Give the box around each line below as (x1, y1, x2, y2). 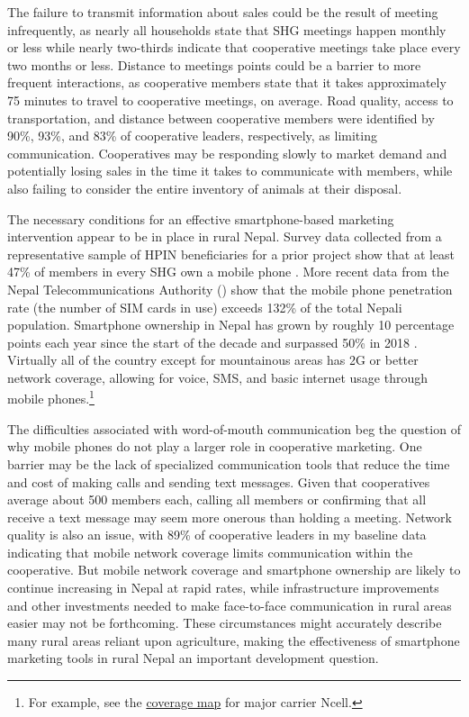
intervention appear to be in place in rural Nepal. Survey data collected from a (7, 227, 442, 246)
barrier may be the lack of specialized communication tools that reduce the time (7, 454, 450, 473)
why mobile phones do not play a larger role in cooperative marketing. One (7, 437, 422, 456)
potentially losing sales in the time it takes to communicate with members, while (7, 161, 453, 180)
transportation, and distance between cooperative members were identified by (7, 108, 435, 127)
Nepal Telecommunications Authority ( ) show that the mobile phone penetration (7, 279, 453, 298)
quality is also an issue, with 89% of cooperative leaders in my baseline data (7, 525, 427, 544)
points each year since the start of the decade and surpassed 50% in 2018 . (7, 332, 418, 351)
